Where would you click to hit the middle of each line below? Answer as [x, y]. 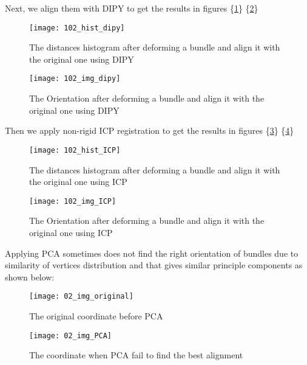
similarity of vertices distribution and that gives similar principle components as [154, 265]
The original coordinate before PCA [96, 316]
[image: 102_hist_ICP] [75, 150]
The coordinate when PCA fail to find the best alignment [136, 355]
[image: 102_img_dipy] [75, 79]
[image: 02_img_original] [81, 297]
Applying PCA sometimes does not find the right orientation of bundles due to [152, 253]
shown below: [30, 276]
